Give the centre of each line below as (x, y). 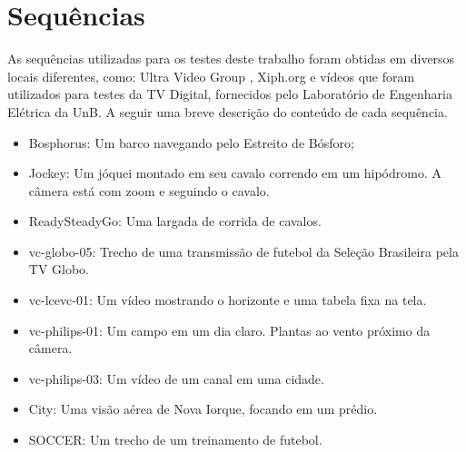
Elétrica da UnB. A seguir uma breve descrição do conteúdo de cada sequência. (228, 111)
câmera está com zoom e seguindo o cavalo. (149, 190)
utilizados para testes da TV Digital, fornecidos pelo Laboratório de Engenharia (230, 94)
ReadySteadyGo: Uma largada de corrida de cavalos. (175, 221)
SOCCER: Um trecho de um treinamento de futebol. (175, 440)
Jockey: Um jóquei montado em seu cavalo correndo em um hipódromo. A (235, 173)
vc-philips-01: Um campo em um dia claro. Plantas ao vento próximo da (229, 330)
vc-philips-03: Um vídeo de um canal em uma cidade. (176, 378)
